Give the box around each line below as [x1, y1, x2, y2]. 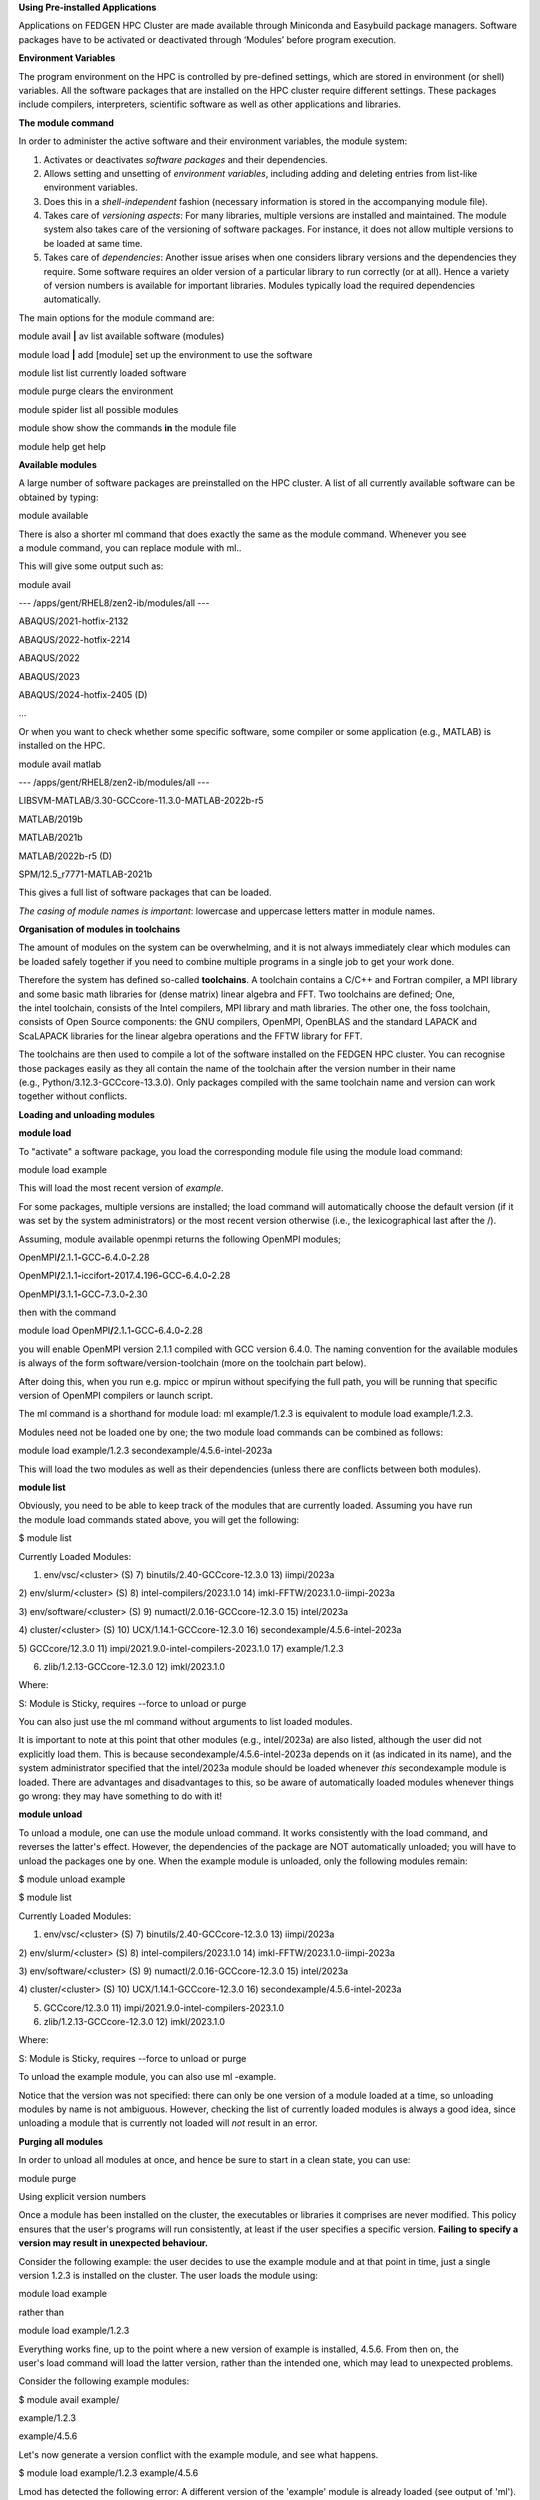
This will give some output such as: [18, 560, 164, 572]
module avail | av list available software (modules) [18, 330, 225, 342]
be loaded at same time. [43, 237, 144, 249]
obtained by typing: [18, 491, 99, 503]
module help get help [18, 440, 107, 452]
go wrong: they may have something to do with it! [18, 1790, 223, 1802]
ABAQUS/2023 [18, 670, 80, 682]
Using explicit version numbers [18, 2191, 147, 2202]
